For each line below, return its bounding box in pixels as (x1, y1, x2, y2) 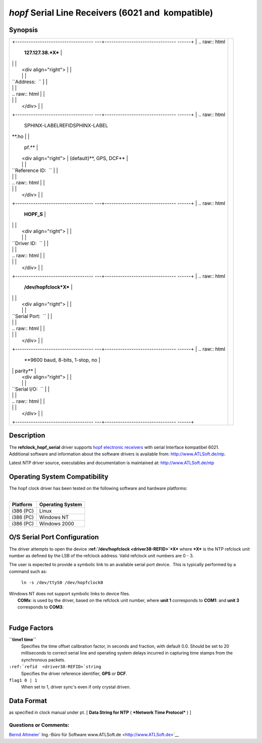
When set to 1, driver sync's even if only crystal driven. (21, 684, 131, 690)
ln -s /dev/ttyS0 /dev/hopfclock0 (21, 580, 103, 586)
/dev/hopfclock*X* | (24, 284, 73, 291)
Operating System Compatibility (9, 473, 109, 481)
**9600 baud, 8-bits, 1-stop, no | (24, 357, 100, 363)
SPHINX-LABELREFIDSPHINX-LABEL (24, 122, 109, 129)
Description (9, 432, 46, 440)
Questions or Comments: (9, 722, 70, 728)
